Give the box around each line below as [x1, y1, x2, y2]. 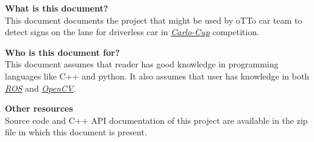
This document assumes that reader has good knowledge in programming [5, 58, 279, 70]
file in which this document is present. [5, 126, 147, 138]
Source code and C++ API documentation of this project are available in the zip [5, 113, 308, 126]
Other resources [5, 102, 73, 115]
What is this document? [5, 2, 109, 14]
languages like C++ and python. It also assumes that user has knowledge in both [5, 69, 310, 82]
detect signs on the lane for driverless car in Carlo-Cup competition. [5, 25, 260, 38]
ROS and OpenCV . [5, 81, 76, 94]
